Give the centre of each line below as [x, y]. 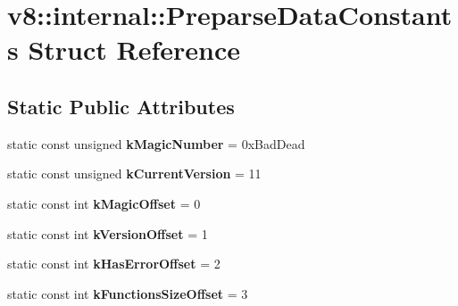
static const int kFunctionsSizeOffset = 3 [128, 293]
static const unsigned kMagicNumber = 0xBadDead [156, 143]
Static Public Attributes [121, 106]
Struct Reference [134, 50]
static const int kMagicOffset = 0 [104, 203]
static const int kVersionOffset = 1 [108, 233]
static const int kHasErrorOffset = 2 [114, 264]
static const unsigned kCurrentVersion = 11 [134, 174]
